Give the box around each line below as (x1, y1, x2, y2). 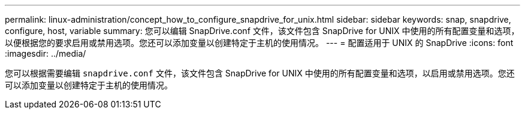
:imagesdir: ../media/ (5, 48, 86, 58)
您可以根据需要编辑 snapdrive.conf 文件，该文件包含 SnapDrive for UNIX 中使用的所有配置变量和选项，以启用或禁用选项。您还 (5, 68, 515, 78)
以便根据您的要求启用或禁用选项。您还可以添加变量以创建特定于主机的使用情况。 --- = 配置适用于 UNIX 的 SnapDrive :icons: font (5, 38, 514, 48)
